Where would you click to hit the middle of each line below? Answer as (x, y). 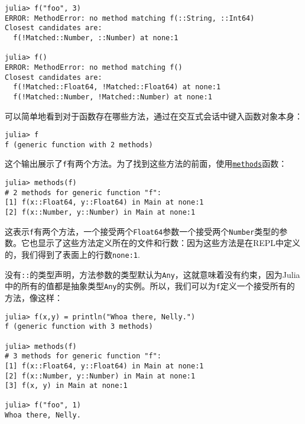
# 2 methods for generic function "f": (83, 192)
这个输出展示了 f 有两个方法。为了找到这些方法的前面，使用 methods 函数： (146, 164)
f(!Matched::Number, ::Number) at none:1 (96, 38)
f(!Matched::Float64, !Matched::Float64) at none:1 (117, 87)
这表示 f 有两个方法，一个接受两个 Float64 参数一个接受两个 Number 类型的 (142, 231)
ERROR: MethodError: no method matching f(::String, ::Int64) (130, 18)
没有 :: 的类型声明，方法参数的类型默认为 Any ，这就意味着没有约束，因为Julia (152, 274)
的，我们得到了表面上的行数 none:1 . (72, 254)
